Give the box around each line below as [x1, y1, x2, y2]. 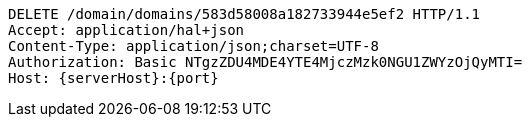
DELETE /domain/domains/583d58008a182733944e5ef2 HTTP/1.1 [8, 6, 481, 22]
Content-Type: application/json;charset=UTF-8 [8, 38, 379, 54]
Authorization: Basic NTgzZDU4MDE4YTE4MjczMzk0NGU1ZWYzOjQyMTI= [8, 54, 523, 70]
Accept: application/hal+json [8, 22, 245, 38]
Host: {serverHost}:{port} [8, 70, 219, 86]
